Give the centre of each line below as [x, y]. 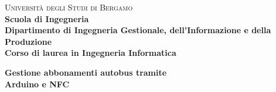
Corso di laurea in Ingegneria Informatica [91, 53]
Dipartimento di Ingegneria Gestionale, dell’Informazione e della [138, 30]
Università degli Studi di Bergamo [69, 7]
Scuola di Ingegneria [47, 18]
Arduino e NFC [37, 84]
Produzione [28, 41]
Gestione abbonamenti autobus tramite [86, 72]
